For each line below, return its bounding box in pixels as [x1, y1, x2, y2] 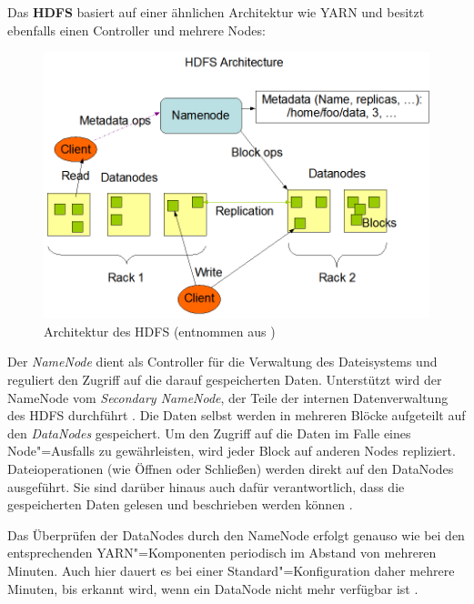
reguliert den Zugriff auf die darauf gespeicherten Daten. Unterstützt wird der [7, 369, 442, 388]
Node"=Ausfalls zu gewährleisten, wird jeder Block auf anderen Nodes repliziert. [7, 441, 456, 460]
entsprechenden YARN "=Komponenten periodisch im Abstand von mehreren [7, 543, 437, 562]
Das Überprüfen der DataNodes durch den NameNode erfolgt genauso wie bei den [7, 525, 465, 544]
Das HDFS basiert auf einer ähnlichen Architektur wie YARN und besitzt [7, 3, 425, 21]
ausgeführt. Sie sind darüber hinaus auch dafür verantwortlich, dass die [7, 477, 405, 496]
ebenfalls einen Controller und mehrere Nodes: [7, 20, 266, 39]
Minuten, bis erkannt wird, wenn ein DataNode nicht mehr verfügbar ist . [7, 579, 419, 598]
